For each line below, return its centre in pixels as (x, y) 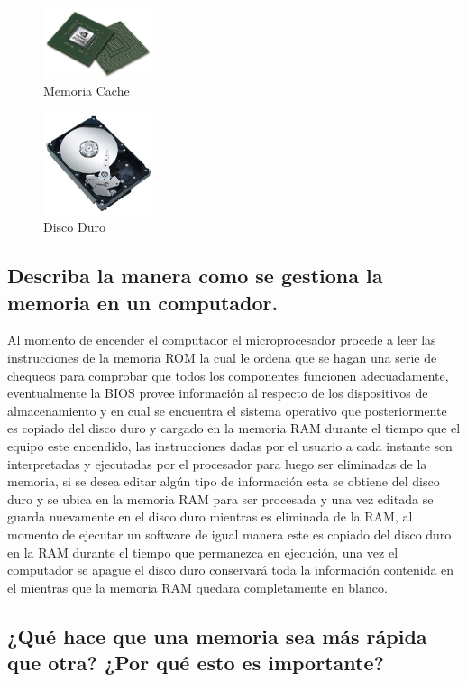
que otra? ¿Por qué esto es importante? (196, 663)
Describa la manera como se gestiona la (195, 276)
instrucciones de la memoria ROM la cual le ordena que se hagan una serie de (222, 357)
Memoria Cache (87, 91)
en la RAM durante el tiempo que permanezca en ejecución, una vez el (203, 552)
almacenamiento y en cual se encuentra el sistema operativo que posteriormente (227, 410)
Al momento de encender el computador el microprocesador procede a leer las (222, 340)
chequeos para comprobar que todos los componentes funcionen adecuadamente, (228, 375)
